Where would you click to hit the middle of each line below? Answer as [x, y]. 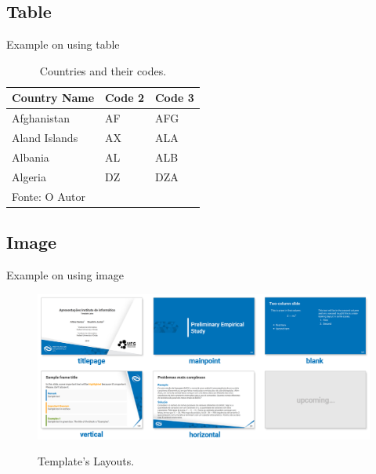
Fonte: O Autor [49, 196]
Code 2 [125, 98]
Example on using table [63, 44]
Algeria [29, 176]
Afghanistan [41, 118]
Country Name [53, 98]
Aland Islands [45, 138]
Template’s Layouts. [86, 461]
